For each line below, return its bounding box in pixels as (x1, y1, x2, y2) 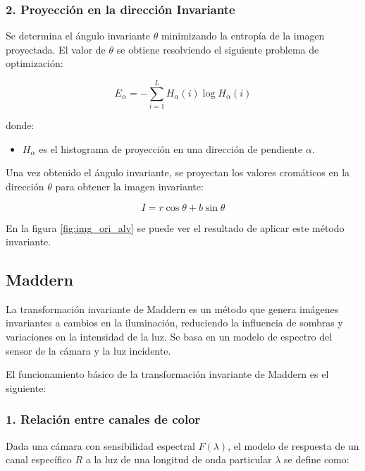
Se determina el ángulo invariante (6, 28, 151, 43)
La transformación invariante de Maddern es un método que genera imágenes (6, 301, 339, 316)
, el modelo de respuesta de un (228, 438, 359, 453)
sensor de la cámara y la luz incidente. (6, 343, 171, 357)
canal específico (6, 452, 72, 467)
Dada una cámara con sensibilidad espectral (6, 438, 195, 453)
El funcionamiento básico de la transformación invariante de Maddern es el (6, 367, 329, 381)
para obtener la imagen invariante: (55, 178, 204, 193)
